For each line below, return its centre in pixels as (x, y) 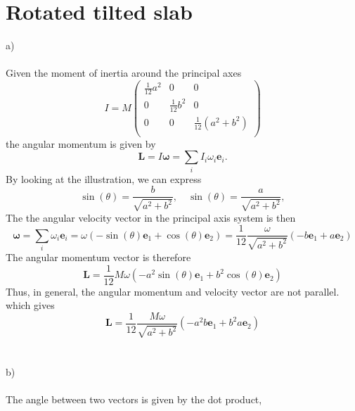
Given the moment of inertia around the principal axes (124, 73)
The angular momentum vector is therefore (98, 257)
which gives (30, 305)
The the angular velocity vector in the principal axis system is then (151, 217)
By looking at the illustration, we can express (104, 178)
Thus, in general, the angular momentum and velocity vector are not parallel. (173, 291)
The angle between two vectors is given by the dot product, (134, 399)
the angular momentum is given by (81, 143)
